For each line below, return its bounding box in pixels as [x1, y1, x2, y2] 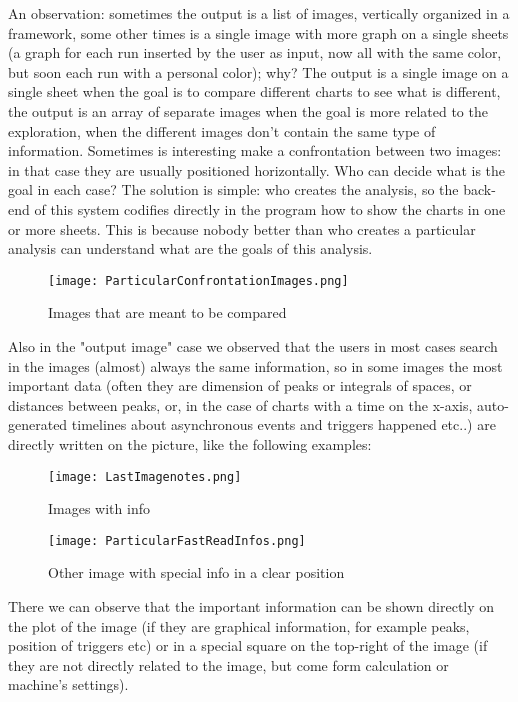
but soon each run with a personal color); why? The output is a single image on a [8, 61, 509, 82]
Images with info [48, 498, 150, 519]
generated [8, 414, 68, 435]
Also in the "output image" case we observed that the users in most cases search [8, 335, 498, 356]
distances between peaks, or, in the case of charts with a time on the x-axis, [8, 394, 473, 415]
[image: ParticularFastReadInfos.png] [48, 533, 306, 548]
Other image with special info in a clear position [48, 562, 345, 583]
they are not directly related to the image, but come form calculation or [8, 654, 449, 675]
